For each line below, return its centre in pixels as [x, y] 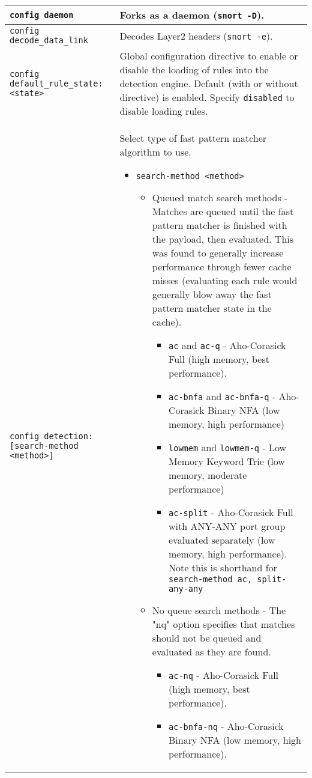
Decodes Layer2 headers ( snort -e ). [196, 35]
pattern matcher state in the [212, 308]
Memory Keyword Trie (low [227, 461]
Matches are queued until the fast [223, 211]
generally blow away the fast [212, 294]
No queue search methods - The [219, 610]
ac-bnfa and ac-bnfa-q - [222, 396]
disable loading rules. [164, 111]
